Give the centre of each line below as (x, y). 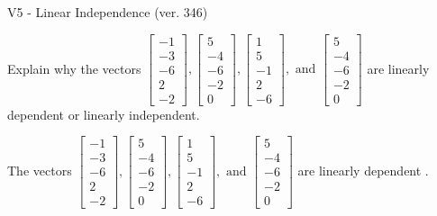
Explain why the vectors (74, 68)
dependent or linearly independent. (104, 114)
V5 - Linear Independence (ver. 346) (108, 12)
